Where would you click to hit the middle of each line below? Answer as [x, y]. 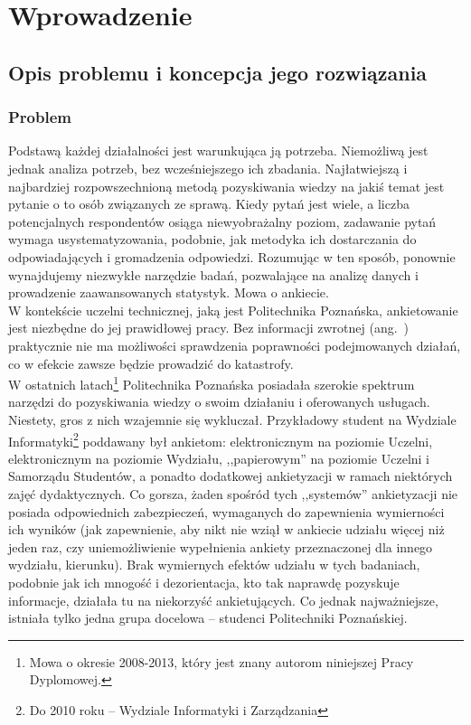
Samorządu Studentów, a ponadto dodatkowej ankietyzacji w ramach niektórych [231, 476]
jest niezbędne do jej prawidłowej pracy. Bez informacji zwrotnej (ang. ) [209, 328]
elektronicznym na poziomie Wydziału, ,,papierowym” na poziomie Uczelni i [219, 458]
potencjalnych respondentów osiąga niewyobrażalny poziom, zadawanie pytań [222, 221]
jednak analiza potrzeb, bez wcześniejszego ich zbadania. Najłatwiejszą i [208, 168]
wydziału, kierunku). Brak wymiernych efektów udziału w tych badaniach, [214, 565]
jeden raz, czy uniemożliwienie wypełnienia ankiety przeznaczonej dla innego [221, 546]
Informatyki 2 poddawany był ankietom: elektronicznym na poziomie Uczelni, [221, 439]
